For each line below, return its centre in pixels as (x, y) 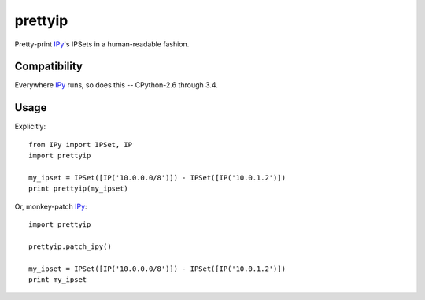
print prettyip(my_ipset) (79, 189)
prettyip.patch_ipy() (70, 246)
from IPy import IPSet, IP (81, 144)
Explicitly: (30, 127)
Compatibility (48, 67)
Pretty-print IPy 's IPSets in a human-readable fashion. (102, 44)
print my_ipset (58, 280)
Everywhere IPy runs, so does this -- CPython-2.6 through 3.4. (116, 85)
